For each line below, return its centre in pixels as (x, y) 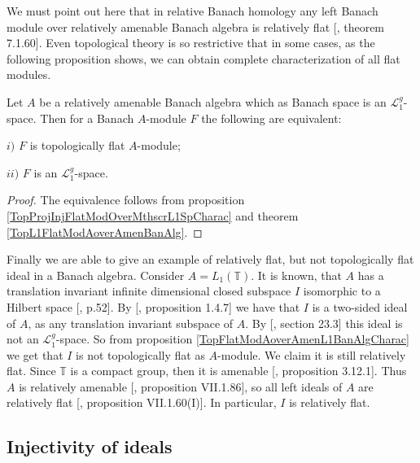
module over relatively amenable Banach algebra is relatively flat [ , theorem (196, 26)
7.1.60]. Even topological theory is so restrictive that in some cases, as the (191, 43)
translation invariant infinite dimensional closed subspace (149, 291)
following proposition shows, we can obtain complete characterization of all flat (203, 58)
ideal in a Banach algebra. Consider (96, 275)
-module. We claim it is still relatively (312, 354)
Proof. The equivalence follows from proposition (126, 200)
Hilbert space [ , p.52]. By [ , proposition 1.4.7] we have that (153, 306)
